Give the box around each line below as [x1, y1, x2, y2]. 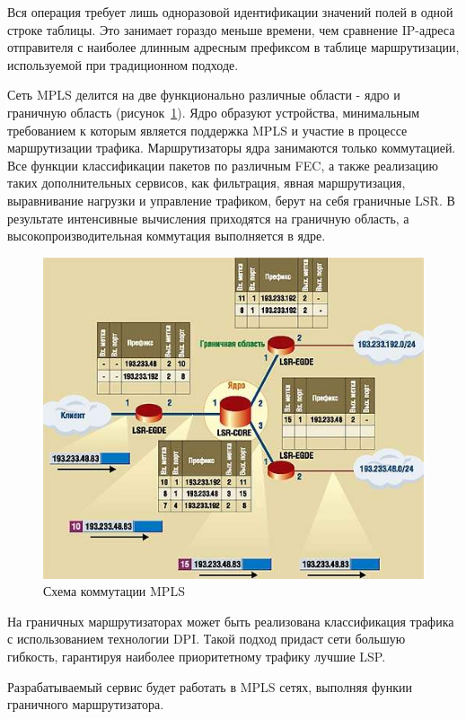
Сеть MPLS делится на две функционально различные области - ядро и [7, 85, 400, 104]
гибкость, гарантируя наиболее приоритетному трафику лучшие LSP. [7, 646, 386, 665]
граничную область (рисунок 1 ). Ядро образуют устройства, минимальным [7, 102, 420, 121]
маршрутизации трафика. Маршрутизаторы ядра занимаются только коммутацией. [7, 138, 456, 157]
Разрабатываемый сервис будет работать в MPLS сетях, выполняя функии [7, 677, 413, 696]
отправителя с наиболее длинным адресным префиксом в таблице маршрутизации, [7, 38, 460, 57]
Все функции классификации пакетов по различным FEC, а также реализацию [7, 155, 438, 174]
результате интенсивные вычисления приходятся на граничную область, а [7, 208, 409, 227]
